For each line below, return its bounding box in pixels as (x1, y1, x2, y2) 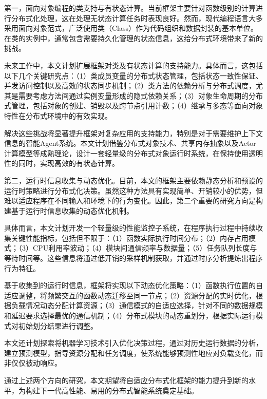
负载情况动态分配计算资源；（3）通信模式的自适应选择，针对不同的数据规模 (11, 300, 263, 311)
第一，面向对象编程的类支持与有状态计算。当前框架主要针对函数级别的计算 (4, 3, 256, 13)
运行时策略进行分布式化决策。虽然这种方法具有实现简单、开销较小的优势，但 (4, 185, 263, 196)
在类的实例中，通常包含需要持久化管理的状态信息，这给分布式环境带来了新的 (4, 32, 263, 43)
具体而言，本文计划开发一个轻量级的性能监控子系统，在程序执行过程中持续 (4, 222, 256, 233)
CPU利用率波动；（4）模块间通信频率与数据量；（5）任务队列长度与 (32, 242, 257, 253)
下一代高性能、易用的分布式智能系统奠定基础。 (40, 385, 198, 395)
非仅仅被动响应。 (4, 357, 62, 368)
